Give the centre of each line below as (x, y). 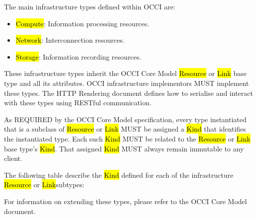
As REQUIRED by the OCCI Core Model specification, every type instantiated (125, 119)
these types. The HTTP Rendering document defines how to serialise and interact (128, 93)
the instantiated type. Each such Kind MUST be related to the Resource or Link (127, 138)
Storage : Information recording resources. (79, 56)
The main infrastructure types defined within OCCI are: (90, 6)
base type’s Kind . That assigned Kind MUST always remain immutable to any (124, 148)
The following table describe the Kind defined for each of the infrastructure (119, 175)
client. (13, 158)
